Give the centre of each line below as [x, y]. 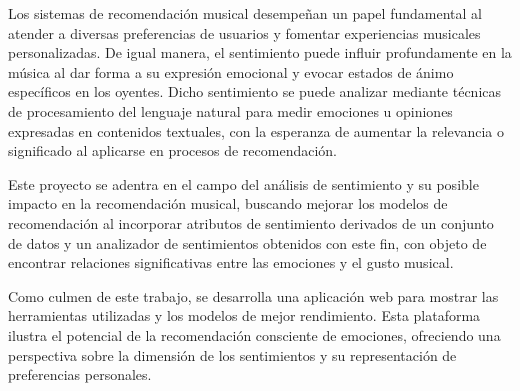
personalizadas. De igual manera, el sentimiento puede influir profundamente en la [260, 52]
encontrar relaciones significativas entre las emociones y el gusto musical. [231, 262]
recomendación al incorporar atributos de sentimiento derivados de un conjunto [251, 222]
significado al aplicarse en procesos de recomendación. [173, 150]
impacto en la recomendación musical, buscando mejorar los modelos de [228, 203]
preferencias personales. [80, 374]
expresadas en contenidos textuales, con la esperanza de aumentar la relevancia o [256, 130]
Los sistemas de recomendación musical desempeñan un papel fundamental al [245, 13]
